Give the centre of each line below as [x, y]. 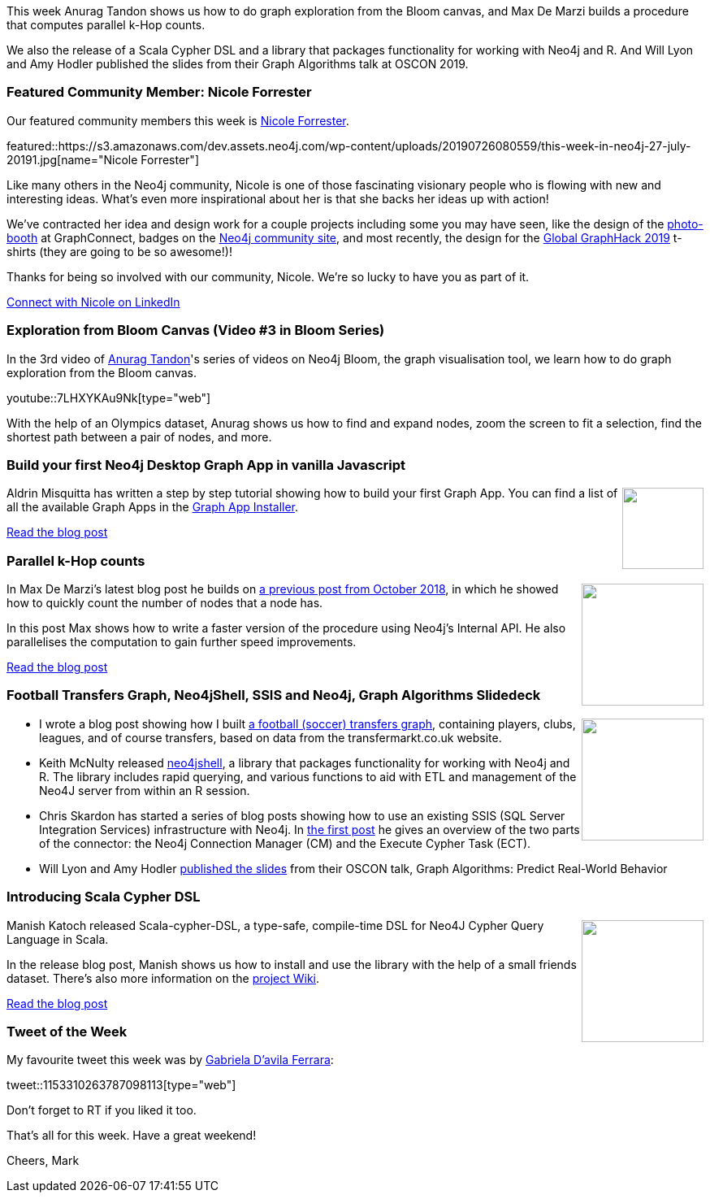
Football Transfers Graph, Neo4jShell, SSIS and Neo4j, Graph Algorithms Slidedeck [274, 695]
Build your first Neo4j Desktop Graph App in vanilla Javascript [206, 465]
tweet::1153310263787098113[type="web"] [121, 1085]
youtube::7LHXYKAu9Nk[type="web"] [109, 397]
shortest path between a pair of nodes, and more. [139, 437]
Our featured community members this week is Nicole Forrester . [178, 120]
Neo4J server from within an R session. [145, 790]
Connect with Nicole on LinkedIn [93, 302]
